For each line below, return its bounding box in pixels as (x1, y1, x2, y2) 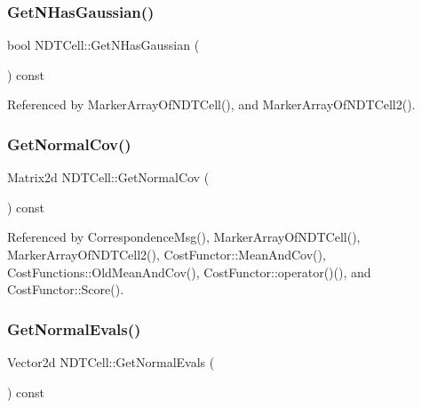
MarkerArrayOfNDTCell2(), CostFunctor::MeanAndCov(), (7, 245, 326, 263)
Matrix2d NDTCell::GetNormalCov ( (7, 168, 210, 187)
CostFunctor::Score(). (7, 280, 124, 299)
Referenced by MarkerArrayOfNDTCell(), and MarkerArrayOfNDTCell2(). (7, 95, 416, 114)
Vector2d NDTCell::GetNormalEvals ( (7, 353, 215, 371)
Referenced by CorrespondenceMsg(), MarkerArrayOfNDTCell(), (7, 228, 361, 246)
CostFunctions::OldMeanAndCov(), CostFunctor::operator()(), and (7, 262, 371, 281)
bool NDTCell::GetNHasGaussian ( (7, 36, 200, 54)
